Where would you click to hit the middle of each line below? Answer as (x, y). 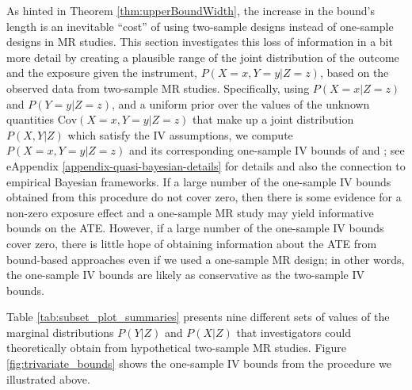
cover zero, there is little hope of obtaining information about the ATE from (192, 243)
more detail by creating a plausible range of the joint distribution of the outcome (203, 57)
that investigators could (294, 332)
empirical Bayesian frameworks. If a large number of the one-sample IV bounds (199, 181)
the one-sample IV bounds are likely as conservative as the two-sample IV (185, 275)
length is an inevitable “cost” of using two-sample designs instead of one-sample (200, 26)
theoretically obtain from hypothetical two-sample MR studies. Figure (176, 348)
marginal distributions (60, 332)
